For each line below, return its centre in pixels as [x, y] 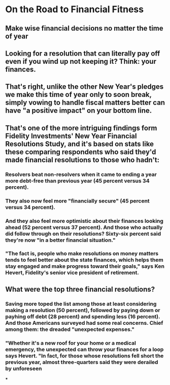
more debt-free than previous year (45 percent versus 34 [77, 181]
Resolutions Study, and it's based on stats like [79, 144]
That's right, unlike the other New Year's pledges [84, 87]
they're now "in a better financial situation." [60, 240]
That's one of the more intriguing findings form [81, 128]
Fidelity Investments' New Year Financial [71, 136]
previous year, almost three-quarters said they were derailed [82, 362]
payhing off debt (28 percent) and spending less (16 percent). [83, 316]
